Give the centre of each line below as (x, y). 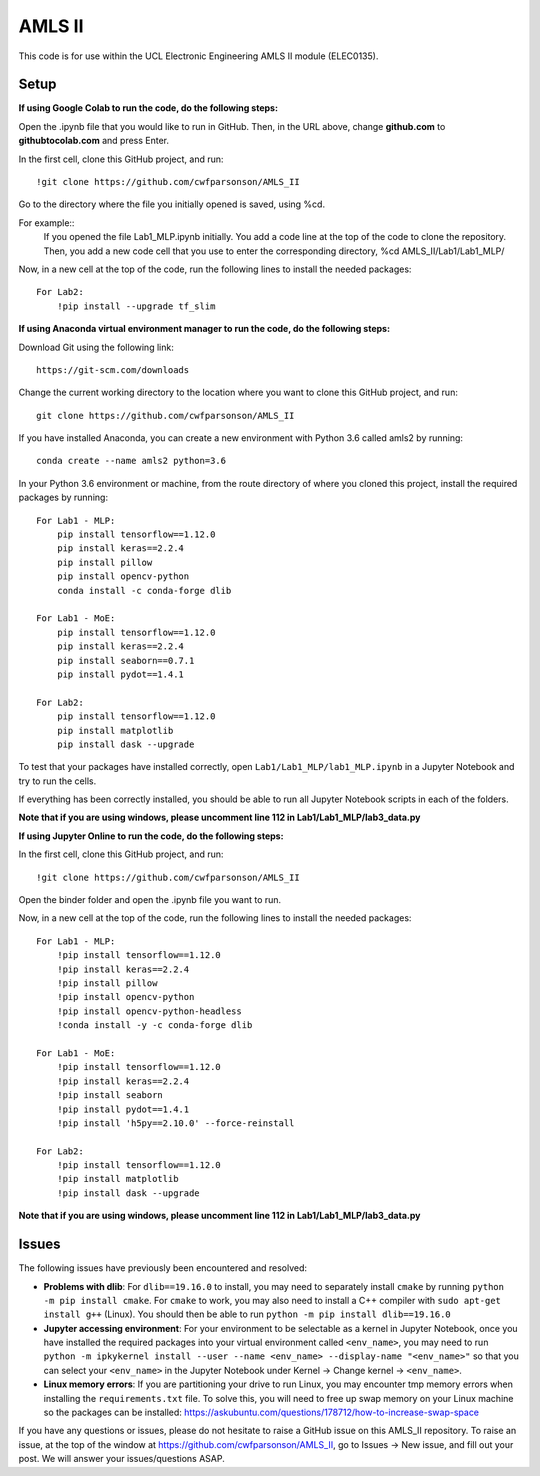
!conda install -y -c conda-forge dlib (154, 1025)
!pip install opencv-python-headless (149, 1011)
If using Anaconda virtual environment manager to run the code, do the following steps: (204, 329)
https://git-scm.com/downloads (113, 369)
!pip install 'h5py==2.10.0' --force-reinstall (175, 1123)
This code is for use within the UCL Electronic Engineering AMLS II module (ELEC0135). (198, 56)
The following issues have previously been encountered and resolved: (163, 1268)
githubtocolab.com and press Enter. (94, 141)
